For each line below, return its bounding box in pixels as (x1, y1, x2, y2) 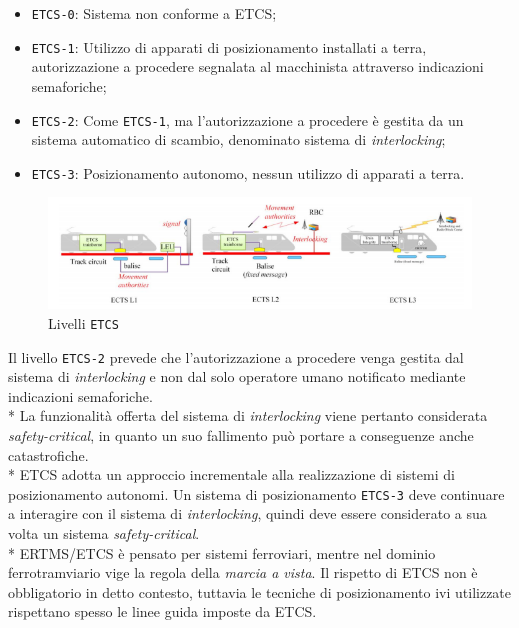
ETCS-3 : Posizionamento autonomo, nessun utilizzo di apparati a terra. (31, 162, 465, 183)
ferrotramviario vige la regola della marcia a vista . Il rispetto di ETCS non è (8, 562, 478, 583)
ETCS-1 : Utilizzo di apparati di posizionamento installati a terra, (31, 36, 427, 57)
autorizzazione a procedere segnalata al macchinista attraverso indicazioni (31, 56, 484, 77)
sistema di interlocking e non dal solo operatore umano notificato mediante (8, 366, 466, 387)
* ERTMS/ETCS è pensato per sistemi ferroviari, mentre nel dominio (8, 542, 436, 563)
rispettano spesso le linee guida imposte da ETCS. (8, 601, 317, 622)
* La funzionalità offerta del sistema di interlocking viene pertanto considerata (8, 405, 488, 426)
